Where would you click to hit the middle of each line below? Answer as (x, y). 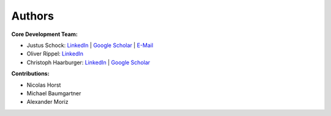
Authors (33, 16)
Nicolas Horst (44, 85)
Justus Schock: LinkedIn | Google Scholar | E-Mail (90, 45)
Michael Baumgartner (54, 93)
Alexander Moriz (48, 102)
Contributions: (30, 74)
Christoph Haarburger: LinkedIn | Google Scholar (88, 62)
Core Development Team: (44, 34)
